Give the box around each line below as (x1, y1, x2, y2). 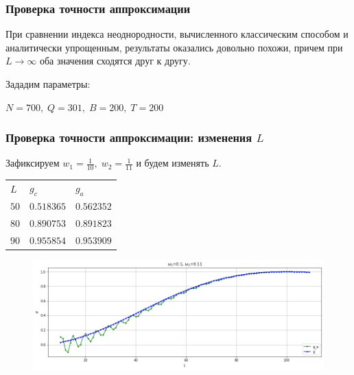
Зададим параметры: (5, 77, 91, 90)
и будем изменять (136, 156, 209, 170)
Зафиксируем (5, 156, 60, 170)
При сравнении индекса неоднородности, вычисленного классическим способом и (5, 27, 349, 41)
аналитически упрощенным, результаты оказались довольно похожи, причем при (5, 40, 343, 54)
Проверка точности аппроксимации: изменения (5, 129, 252, 146)
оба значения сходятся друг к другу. (39, 53, 191, 68)
